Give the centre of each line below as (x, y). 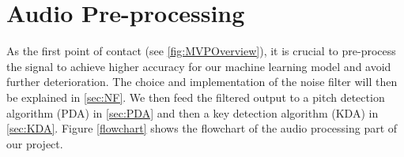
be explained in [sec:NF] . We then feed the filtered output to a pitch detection (196, 97)
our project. (35, 143)
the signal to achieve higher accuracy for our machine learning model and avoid (199, 66)
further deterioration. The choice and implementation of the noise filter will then (202, 82)
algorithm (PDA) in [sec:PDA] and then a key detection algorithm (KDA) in (193, 112)
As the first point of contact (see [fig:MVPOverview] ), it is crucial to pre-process (201, 51)
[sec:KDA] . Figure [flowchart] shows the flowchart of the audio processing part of (202, 128)
